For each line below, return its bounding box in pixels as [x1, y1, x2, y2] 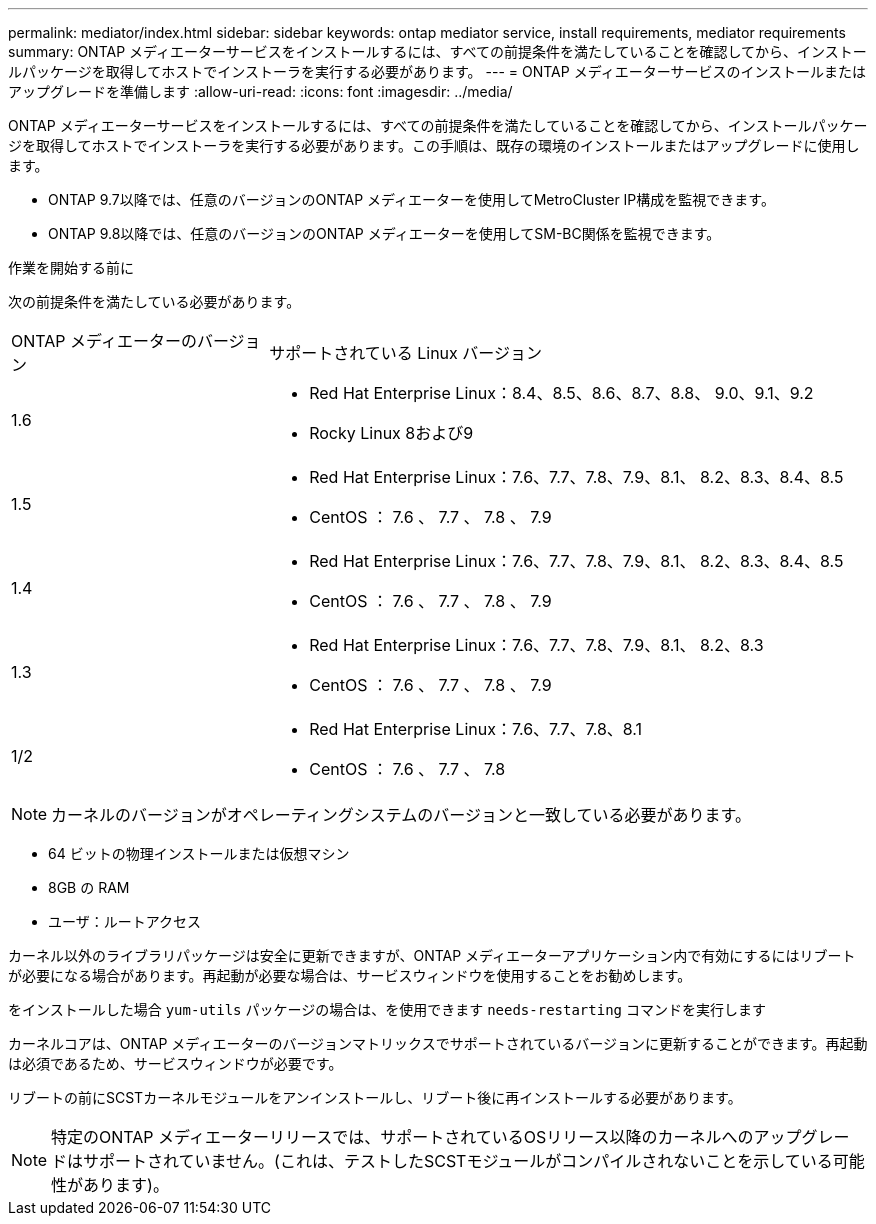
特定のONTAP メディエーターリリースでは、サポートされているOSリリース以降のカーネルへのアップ [51, 1127, 802, 1147]
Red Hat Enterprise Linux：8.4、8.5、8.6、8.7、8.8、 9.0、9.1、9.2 [309, 383, 814, 403]
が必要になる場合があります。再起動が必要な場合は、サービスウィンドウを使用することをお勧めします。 [8, 967, 692, 984]
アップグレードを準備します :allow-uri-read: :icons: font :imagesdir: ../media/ [8, 83, 513, 100]
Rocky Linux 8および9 [309, 423, 474, 443]
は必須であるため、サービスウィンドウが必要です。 [8, 1055, 343, 1072]
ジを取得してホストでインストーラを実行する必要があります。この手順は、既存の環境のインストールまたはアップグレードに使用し [8, 137, 860, 154]
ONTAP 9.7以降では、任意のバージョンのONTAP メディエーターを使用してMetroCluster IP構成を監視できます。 [48, 191, 775, 208]
